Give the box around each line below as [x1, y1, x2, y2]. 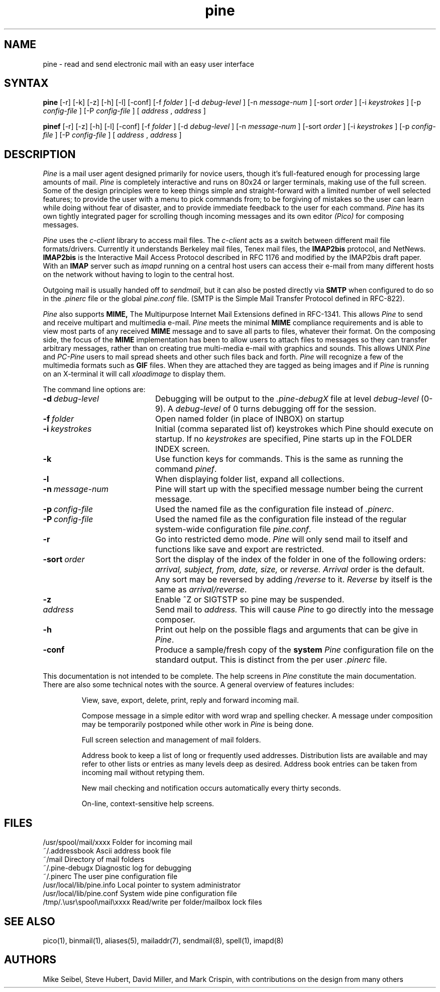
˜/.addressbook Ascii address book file [43, 846, 171, 855]
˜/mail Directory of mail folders [43, 855, 145, 864]
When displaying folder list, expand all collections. [155, 474, 345, 484]
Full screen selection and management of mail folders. [81, 735, 261, 745]
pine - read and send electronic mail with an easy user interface [43, 59, 254, 68]
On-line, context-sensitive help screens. [81, 799, 214, 808]
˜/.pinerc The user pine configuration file [43, 872, 178, 881]
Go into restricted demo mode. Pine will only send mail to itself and [155, 534, 408, 545]
